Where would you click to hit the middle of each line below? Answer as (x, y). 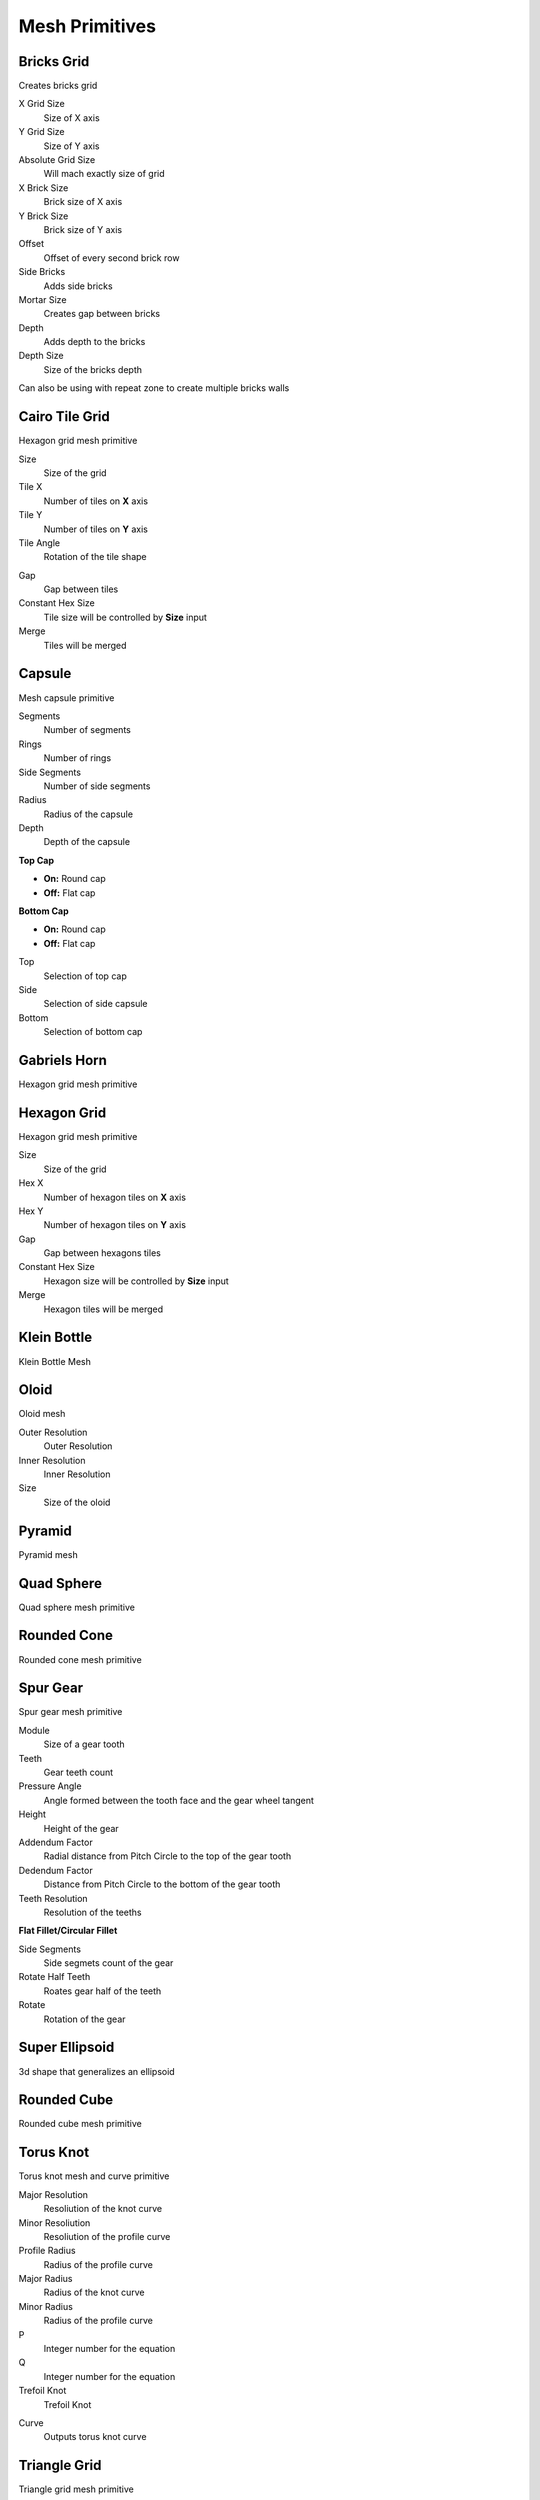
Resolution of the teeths (92, 1912)
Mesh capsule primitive (66, 697)
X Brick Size (43, 187)
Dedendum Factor (56, 1870)
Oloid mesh (42, 1414)
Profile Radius (47, 2251)
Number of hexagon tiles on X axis (115, 1197)
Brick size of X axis (83, 202)
